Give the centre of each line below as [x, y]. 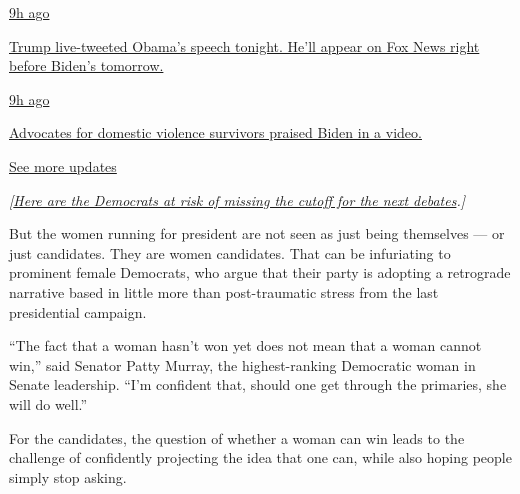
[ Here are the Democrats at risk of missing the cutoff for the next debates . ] [237, 199]
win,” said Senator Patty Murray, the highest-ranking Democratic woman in [242, 364]
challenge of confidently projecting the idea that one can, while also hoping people [260, 457]
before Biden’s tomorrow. [86, 65]
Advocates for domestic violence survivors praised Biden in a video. [215, 132]
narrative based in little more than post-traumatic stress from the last [224, 291]
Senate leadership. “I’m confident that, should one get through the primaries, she [258, 384]
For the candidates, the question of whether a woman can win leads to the [237, 437]
